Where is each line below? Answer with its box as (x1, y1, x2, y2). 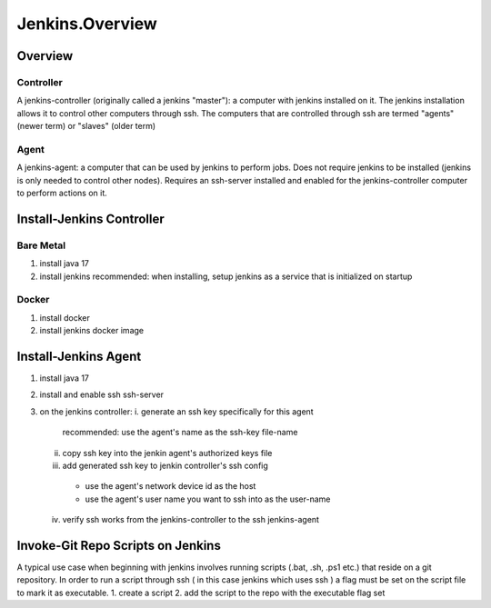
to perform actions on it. (16, 187, 108, 199)
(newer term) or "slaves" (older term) (16, 121, 156, 132)
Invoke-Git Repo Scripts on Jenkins (16, 537, 222, 553)
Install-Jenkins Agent (16, 348, 142, 364)
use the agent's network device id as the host (85, 481, 256, 492)
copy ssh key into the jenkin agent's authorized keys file (62, 447, 273, 458)
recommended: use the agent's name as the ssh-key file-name (62, 427, 298, 438)
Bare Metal (16, 239, 66, 252)
